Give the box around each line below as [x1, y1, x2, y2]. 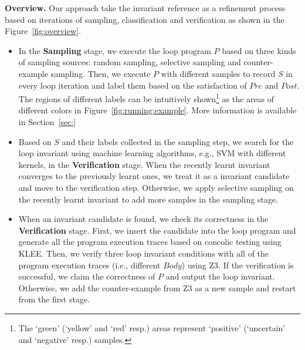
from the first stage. [18, 293, 90, 305]
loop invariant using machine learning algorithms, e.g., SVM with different [18, 147, 286, 159]
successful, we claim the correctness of [18, 270, 155, 282]
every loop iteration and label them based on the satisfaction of [18, 79, 247, 91]
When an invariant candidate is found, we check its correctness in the [18, 213, 269, 225]
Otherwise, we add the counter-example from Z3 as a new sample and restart [18, 281, 296, 294]
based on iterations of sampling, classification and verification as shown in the [5, 13, 284, 25]
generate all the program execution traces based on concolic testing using [18, 235, 282, 248]
